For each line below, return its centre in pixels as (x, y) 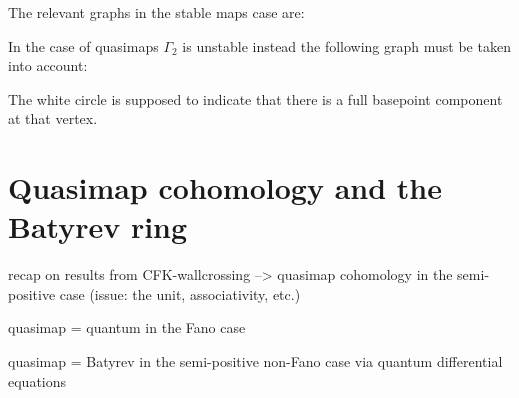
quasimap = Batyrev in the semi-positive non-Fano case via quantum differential (255, 361)
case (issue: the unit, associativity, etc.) (180, 293)
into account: (48, 65)
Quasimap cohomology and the (225, 187)
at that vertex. (53, 118)
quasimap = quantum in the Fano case (127, 327)
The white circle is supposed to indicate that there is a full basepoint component (255, 98)
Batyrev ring (98, 226)
